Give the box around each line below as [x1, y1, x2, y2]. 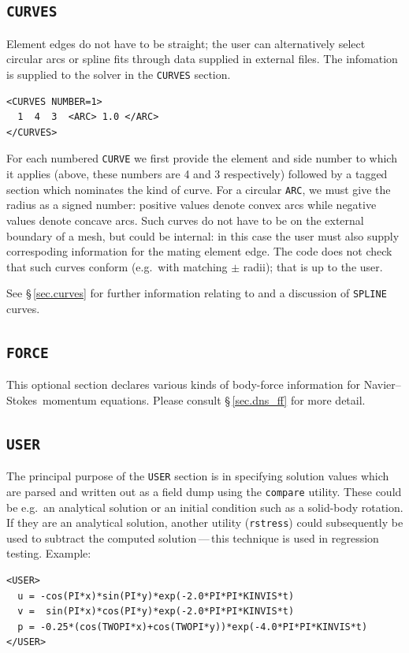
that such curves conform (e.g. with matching [6, 258, 228, 274]
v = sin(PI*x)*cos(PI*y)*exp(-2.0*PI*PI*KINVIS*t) [17, 606, 295, 618]
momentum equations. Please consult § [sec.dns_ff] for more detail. [42, 391, 366, 408]
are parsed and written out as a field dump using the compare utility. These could [6, 483, 402, 499]
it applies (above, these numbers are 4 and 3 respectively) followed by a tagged [6, 166, 388, 182]
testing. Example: [6, 545, 91, 562]
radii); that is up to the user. [243, 258, 383, 274]
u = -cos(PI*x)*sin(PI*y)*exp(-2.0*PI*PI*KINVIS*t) [17, 590, 295, 602]
